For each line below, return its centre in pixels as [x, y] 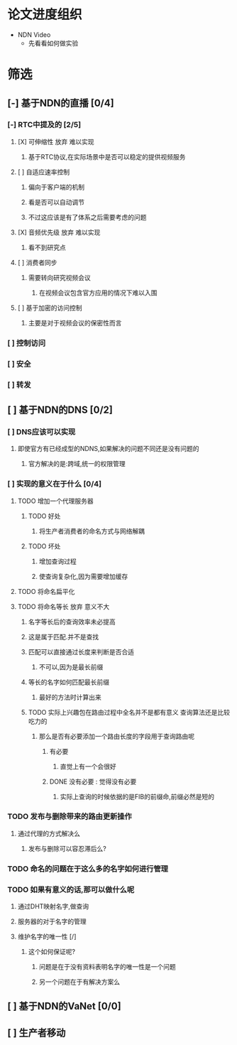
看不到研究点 [47, 247]
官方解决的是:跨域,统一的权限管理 [77, 464]
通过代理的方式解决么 [49, 833]
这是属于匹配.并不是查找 [64, 637]
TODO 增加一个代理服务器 [55, 501]
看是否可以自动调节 [56, 202]
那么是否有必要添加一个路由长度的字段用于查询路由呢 [117, 736]
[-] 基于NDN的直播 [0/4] [61, 103]
